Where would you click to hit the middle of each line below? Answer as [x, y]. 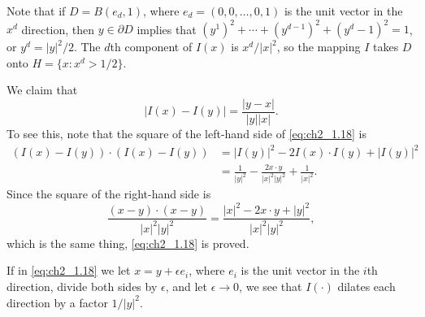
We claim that [42, 90]
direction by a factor [57, 302]
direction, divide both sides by [82, 286]
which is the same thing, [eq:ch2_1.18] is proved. [128, 243]
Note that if [36, 11]
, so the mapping [319, 47]
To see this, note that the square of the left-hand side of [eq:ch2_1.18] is [186, 133]
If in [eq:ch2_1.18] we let [69, 270]
